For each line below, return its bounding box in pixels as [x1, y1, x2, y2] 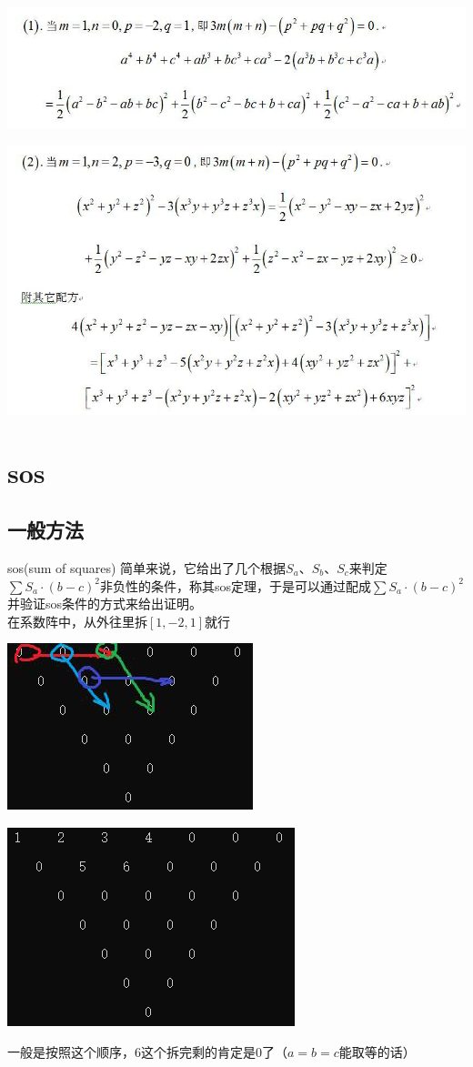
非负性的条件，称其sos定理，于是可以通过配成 [99, 576, 371, 595]
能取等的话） [338, 1042, 416, 1061]
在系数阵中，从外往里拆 [7, 611, 147, 630]
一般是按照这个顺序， [7, 1042, 135, 1061]
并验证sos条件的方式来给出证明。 [7, 594, 203, 613]
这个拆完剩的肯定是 [141, 1042, 256, 1061]
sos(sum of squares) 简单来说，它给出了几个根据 [7, 559, 287, 578]
